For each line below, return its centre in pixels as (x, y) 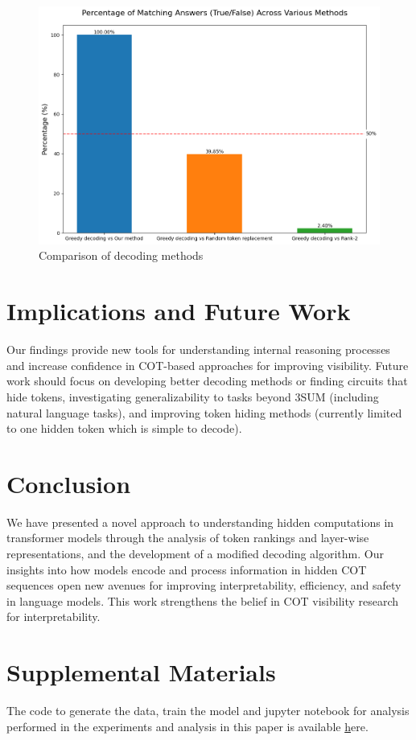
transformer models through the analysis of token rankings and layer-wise (188, 538)
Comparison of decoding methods (121, 255)
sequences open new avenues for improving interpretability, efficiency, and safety (204, 585)
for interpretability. (54, 617)
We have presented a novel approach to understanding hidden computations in (200, 522)
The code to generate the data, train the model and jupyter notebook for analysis (208, 711)
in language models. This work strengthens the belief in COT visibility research (203, 600)
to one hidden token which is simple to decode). (124, 428)
